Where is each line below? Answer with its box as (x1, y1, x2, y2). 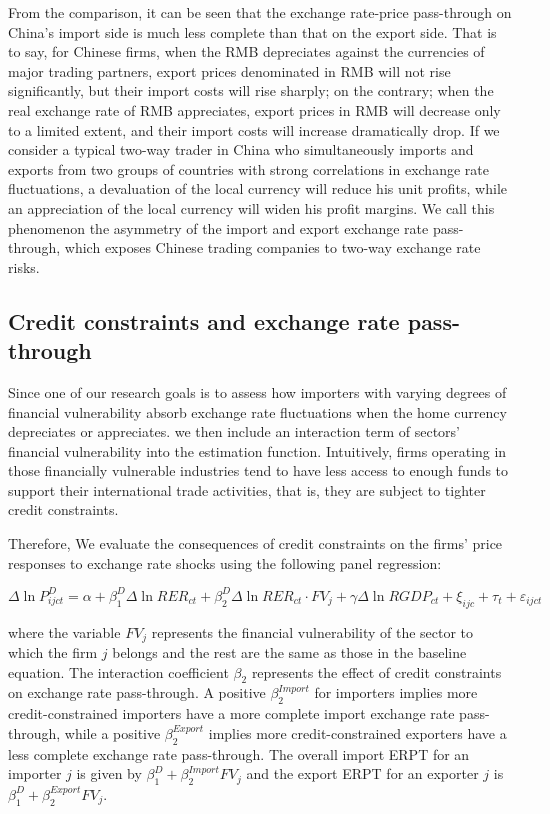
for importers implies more (314, 682, 478, 703)
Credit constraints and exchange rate (8, 305, 400, 336)
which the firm (8, 642, 98, 662)
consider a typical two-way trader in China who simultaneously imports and (8, 139, 474, 160)
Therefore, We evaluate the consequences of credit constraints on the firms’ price (8, 533, 503, 554)
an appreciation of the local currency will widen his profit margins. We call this (8, 197, 495, 218)
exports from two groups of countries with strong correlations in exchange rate (8, 158, 489, 179)
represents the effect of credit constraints (251, 661, 502, 682)
